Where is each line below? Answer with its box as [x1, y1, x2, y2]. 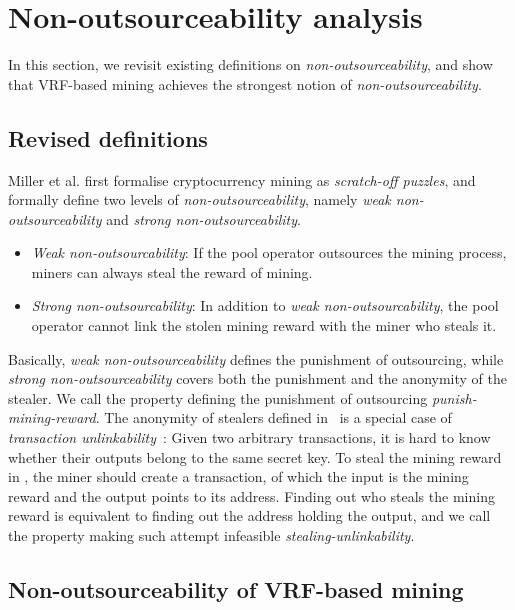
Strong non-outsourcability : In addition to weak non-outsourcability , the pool [31, 295, 499, 316]
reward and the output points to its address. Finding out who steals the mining [8, 485, 495, 506]
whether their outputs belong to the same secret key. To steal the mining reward [8, 446, 502, 467]
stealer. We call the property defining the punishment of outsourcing [8, 387, 428, 408]
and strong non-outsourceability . [106, 208, 301, 229]
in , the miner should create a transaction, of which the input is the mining [8, 466, 469, 487]
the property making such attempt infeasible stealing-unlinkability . [8, 525, 415, 546]
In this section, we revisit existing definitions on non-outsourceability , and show [8, 54, 493, 75]
